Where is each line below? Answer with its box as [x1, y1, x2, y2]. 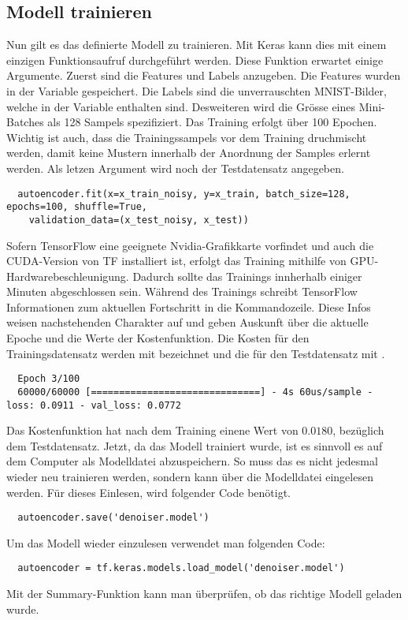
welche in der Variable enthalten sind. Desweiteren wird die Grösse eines [6, 98, 356, 114]
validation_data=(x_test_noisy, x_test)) [28, 214, 249, 226]
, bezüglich [332, 422, 384, 439]
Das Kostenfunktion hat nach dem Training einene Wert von [6, 422, 299, 439]
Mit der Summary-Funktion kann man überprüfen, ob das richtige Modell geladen [6, 585, 402, 602]
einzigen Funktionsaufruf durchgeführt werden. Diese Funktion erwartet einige [6, 51, 384, 68]
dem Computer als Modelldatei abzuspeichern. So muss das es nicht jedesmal [6, 453, 378, 469]
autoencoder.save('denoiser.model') [17, 512, 210, 524]
